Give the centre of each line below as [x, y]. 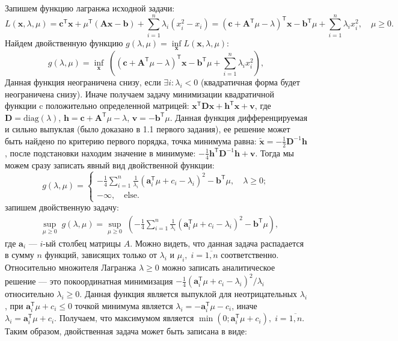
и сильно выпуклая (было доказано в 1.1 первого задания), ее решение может [148, 129]
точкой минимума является [124, 305]
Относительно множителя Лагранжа [71, 267]
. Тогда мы [274, 152]
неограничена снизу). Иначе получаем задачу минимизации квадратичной [140, 94]
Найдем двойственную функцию [64, 42]
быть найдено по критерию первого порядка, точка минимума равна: [131, 140]
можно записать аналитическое [219, 267]
